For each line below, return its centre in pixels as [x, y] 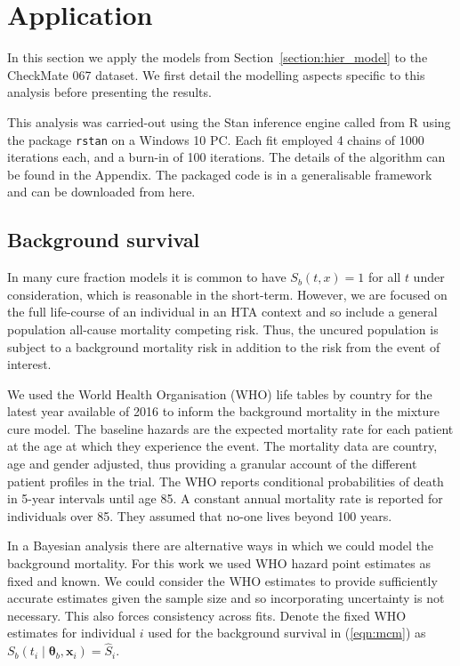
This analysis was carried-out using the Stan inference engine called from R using [229, 121]
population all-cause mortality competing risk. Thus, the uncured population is [223, 329]
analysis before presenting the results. [109, 92]
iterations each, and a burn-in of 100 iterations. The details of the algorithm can [226, 157]
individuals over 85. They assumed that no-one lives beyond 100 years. [200, 515]
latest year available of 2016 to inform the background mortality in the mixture [224, 411]
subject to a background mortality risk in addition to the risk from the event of [224, 346]
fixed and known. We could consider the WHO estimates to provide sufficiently [222, 580]
